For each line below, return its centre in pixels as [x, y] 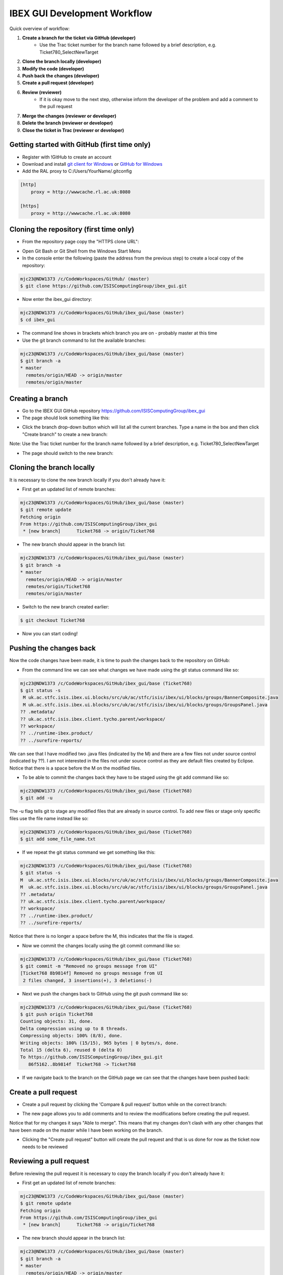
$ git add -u [36, 798]
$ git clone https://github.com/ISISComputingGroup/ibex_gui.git [104, 286]
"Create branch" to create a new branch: [65, 434]
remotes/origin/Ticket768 [58, 587]
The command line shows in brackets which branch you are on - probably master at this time [120, 333]
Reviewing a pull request [49, 1161]
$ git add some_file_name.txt [58, 839]
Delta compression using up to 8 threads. [74, 1028]
